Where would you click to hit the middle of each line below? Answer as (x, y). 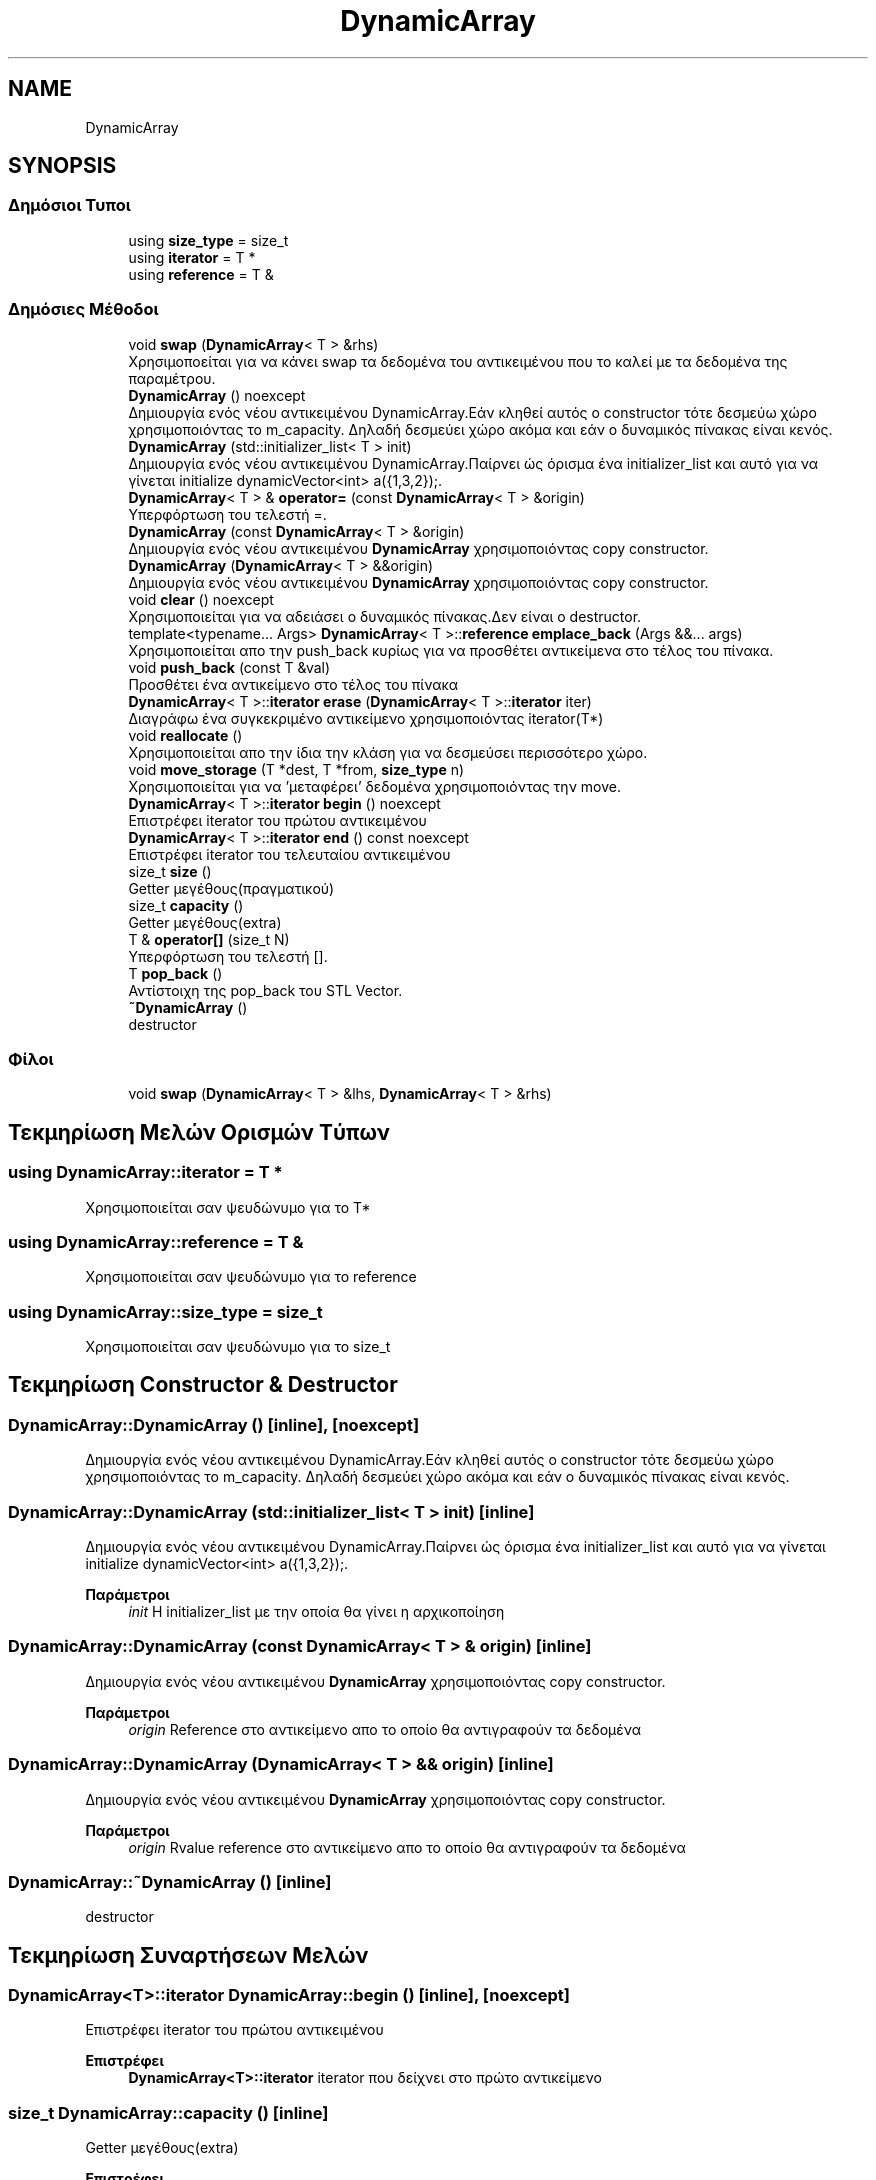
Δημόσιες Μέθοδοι (83, 309)
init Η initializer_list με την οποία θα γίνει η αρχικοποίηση (316, 1611)
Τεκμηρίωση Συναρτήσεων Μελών (188, 1955)
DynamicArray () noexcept (217, 395)
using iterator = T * (192, 257)
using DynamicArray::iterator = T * (145, 1172)
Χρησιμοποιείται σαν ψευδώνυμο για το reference (251, 1277)
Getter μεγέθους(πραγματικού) (231, 888)
